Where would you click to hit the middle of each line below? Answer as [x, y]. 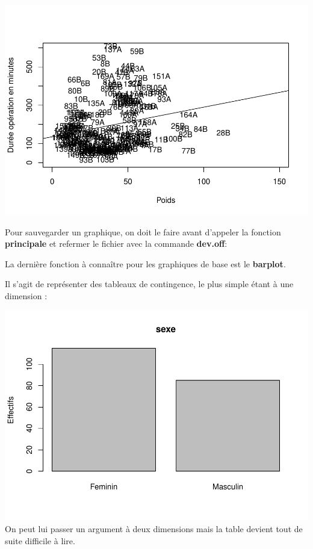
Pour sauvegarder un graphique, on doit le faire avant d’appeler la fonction [143, 231]
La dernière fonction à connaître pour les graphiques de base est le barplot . [145, 263]
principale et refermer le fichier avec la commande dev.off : [116, 243]
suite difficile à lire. [40, 540]
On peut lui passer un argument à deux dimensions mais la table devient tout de [154, 529]
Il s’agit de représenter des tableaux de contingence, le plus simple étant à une [149, 284]
